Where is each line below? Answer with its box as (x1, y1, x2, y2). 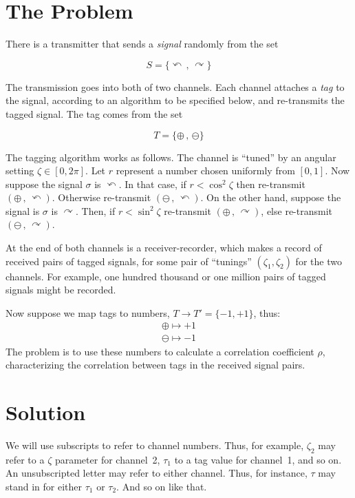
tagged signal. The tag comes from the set (6, 106, 183, 121)
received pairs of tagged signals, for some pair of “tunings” (6, 253, 252, 268)
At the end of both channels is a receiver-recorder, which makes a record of (6, 240, 322, 255)
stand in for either (6, 479, 83, 493)
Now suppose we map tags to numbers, (6, 305, 170, 320)
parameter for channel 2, (54, 452, 160, 466)
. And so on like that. (116, 479, 207, 493)
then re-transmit (236, 176, 305, 191)
